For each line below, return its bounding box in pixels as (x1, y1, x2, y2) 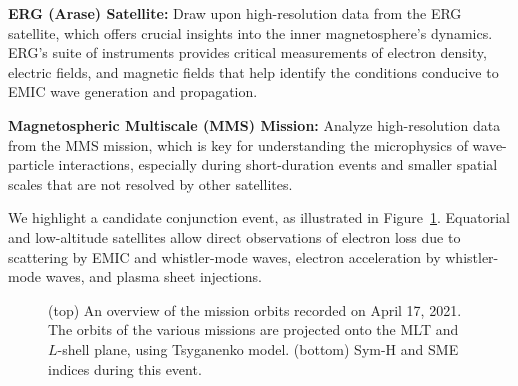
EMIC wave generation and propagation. (8, 81, 258, 102)
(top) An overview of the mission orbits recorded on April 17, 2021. (48, 299, 462, 320)
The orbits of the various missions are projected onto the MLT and (48, 319, 459, 340)
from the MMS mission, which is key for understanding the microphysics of (8, 134, 468, 155)
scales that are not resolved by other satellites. (8, 173, 293, 194)
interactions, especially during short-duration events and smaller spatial (58, 154, 498, 175)
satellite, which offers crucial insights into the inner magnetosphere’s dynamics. (8, 22, 493, 43)
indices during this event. (48, 358, 202, 379)
